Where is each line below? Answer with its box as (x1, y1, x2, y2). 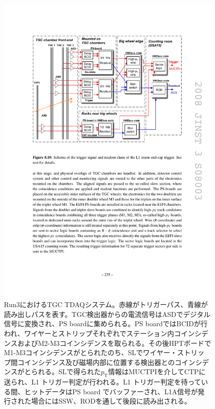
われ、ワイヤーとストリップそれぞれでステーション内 (4, 328, 174, 338)
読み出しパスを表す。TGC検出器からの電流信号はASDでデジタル (4, 309, 211, 319)
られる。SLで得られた (31, 366, 101, 377)
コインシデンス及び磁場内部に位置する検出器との (17, 357, 175, 367)
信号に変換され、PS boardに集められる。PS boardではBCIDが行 (4, 318, 208, 329)
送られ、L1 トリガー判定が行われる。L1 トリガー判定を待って (4, 377, 201, 387)
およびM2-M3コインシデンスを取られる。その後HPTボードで (17, 337, 211, 348)
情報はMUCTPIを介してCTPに (108, 366, 206, 377)
